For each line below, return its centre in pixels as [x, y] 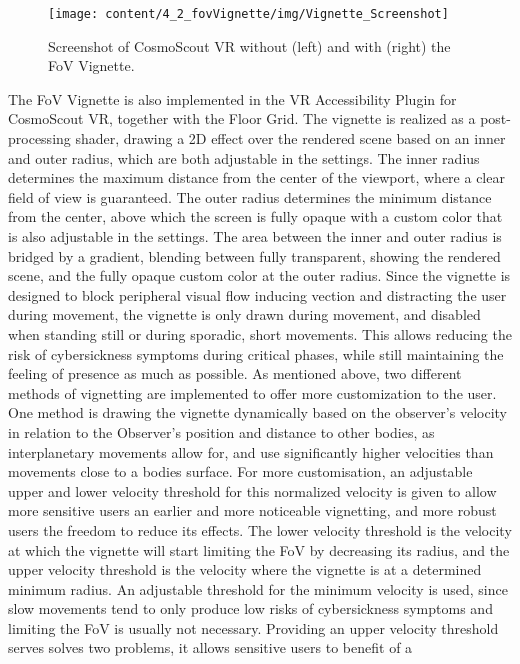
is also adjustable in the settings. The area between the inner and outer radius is [255, 236]
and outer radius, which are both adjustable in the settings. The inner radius [244, 157]
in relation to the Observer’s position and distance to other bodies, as [221, 431]
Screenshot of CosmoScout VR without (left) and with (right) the [249, 45]
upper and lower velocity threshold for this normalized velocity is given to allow [252, 490]
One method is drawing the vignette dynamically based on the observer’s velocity [257, 412]
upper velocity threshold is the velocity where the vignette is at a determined [245, 569]
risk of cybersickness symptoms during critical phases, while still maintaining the [256, 353]
